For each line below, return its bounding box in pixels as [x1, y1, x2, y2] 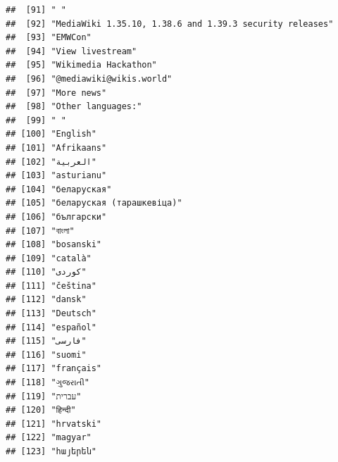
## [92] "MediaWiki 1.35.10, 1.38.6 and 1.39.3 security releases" [6, 18, 334, 29]
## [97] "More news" [6, 87, 107, 98]
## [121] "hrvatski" [6, 418, 102, 429]
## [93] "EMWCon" [6, 32, 92, 43]
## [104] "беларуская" [6, 184, 112, 194]
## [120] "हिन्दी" [6, 405, 76, 416]
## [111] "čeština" [6, 280, 96, 291]
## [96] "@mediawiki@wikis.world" [6, 73, 173, 84]
